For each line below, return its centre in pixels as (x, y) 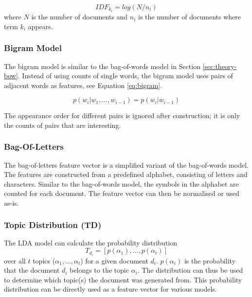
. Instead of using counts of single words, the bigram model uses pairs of (125, 76)
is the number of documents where (190, 17)
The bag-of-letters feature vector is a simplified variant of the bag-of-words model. (126, 165)
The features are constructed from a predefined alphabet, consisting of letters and (126, 174)
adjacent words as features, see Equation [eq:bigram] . (83, 85)
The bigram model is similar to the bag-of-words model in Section (102, 66)
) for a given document (114, 260)
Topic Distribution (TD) (53, 224)
